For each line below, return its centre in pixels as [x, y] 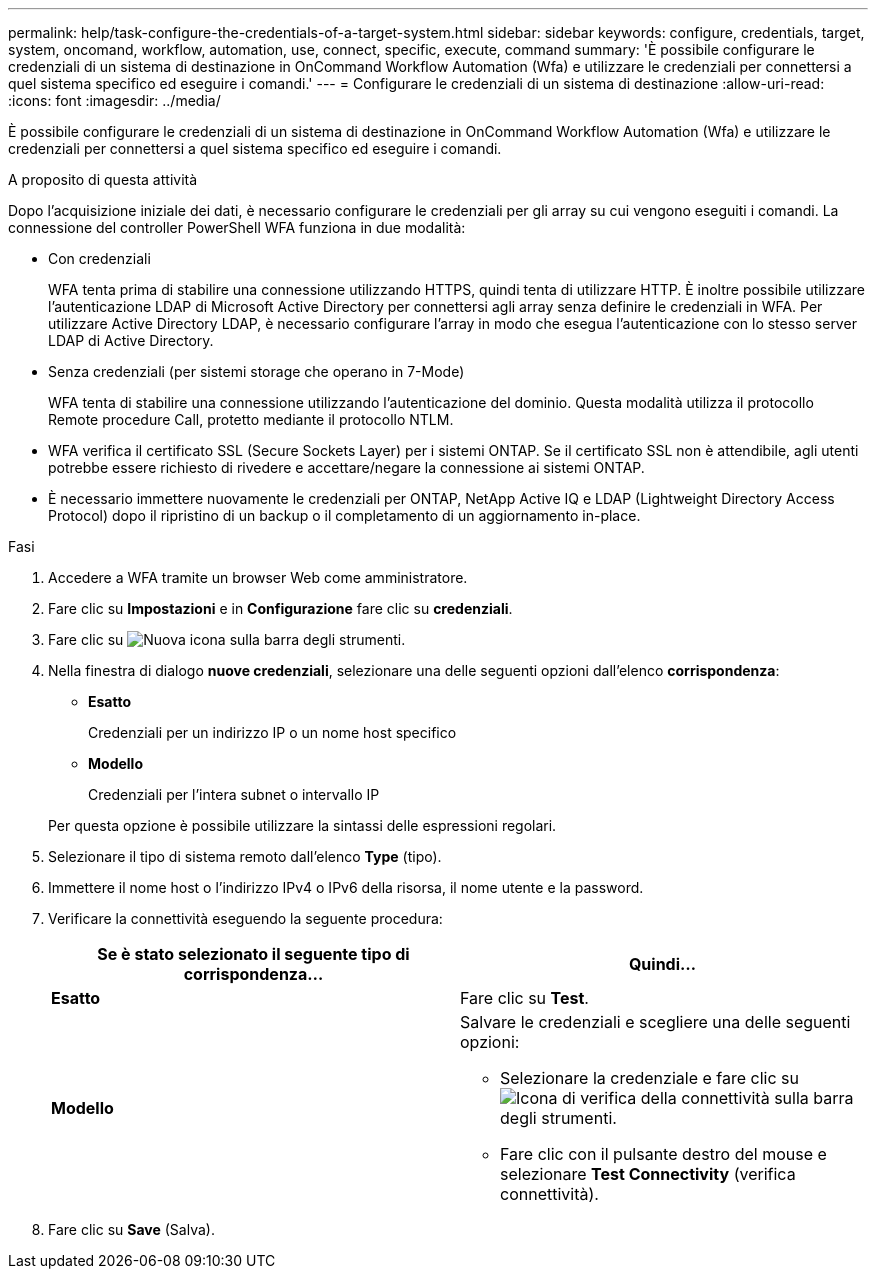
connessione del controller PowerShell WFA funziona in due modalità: [237, 227]
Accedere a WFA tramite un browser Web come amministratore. [258, 577]
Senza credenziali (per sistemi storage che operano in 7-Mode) [256, 371]
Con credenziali [99, 258]
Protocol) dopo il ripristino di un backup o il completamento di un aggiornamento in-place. [344, 515]
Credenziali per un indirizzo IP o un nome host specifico [272, 732]
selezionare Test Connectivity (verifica [648, 1174]
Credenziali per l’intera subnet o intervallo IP [234, 794]
